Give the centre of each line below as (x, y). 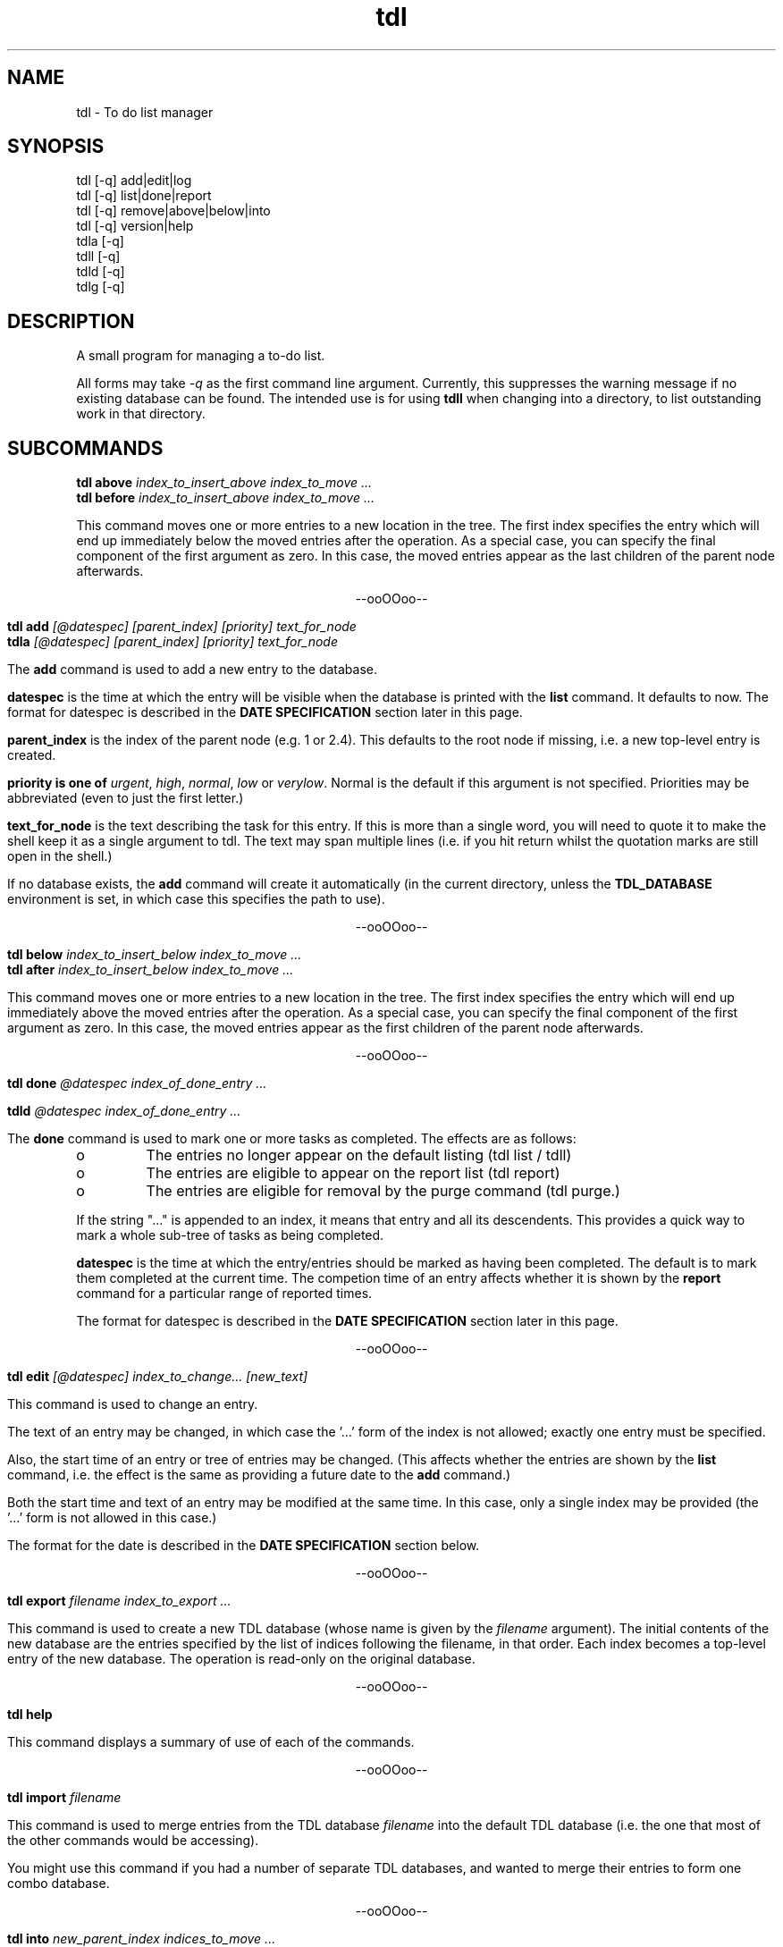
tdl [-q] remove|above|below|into (173, 211)
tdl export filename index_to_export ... (119, 1601)
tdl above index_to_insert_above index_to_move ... (224, 483)
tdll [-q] (98, 257)
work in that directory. (141, 414)
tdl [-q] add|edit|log (134, 181)
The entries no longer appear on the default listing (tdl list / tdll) (359, 1155)
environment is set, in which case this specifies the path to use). (196, 899)
